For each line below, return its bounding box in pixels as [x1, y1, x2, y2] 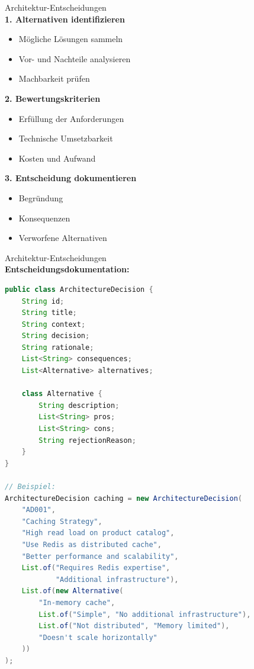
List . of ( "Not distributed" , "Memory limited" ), [38, 622, 230, 631]
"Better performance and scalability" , [21, 552, 179, 561]
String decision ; [21, 332, 90, 340]
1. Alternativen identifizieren [5, 12, 125, 25]
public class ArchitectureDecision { [5, 285, 153, 294]
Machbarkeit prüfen [18, 72, 90, 85]
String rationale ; [21, 343, 94, 352]
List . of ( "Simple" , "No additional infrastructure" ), [38, 610, 251, 619]
